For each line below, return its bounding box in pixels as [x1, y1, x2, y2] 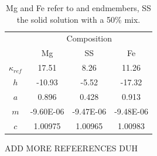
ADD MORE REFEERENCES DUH [5, 141, 138, 154]
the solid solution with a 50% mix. [16, 13, 141, 25]
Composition [66, 32, 112, 44]
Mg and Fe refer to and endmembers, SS [6, 2, 151, 13]
